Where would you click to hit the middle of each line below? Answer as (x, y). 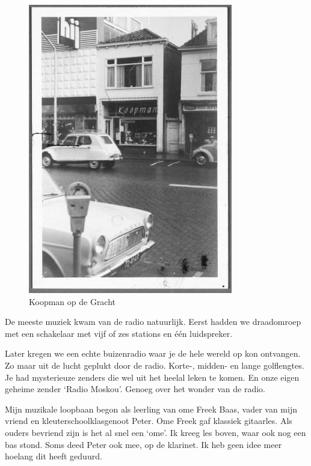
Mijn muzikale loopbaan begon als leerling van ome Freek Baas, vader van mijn (151, 409)
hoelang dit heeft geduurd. (54, 456)
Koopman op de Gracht (72, 301)
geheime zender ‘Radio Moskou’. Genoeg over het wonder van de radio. (135, 389)
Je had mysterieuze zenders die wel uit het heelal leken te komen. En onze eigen (152, 377)
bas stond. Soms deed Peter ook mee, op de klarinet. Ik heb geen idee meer (143, 444)
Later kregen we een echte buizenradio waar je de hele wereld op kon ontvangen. (153, 353)
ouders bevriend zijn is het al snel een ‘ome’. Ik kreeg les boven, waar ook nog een (155, 432)
